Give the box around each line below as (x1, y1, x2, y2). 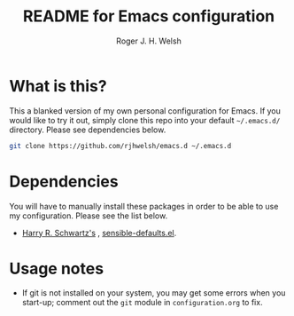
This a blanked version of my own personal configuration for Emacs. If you (9, 105, 282, 116)
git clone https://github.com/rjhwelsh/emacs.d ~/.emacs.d (9, 141, 232, 150)
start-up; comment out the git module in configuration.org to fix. (21, 297, 263, 308)
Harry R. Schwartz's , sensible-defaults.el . (21, 227, 177, 238)
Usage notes (9, 258, 104, 279)
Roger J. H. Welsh (116, 36, 182, 46)
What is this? (9, 75, 108, 96)
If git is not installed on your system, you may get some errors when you (21, 288, 286, 298)
